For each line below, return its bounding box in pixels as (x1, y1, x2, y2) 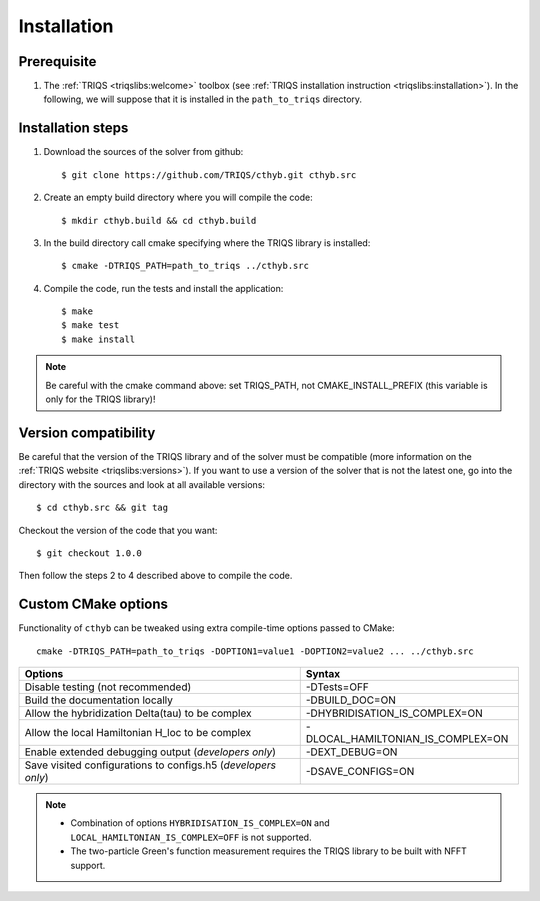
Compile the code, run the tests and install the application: (43, 282, 284, 294)
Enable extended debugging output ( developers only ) (24, 745, 277, 759)
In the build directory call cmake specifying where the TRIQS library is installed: (43, 236, 371, 249)
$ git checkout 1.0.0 (36, 547, 142, 559)
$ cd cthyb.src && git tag (36, 502, 169, 514)
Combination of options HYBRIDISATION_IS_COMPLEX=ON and (70, 817, 330, 829)
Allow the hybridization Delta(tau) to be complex (24, 706, 252, 720)
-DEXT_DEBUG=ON (305, 745, 398, 759)
